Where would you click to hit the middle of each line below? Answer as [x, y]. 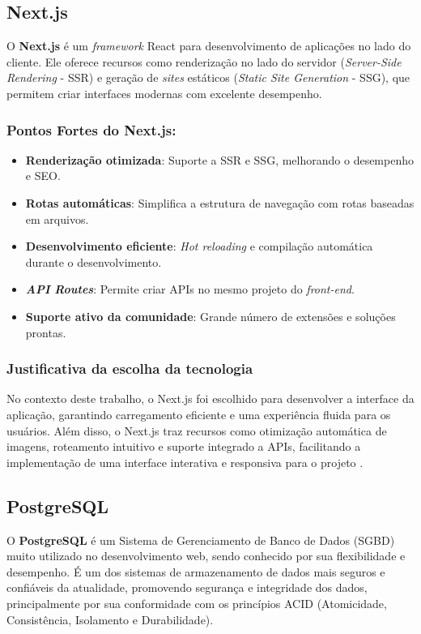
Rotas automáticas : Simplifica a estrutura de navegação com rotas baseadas [220, 202]
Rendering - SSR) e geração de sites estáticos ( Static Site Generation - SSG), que [208, 77]
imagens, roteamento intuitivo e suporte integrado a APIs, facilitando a [184, 446]
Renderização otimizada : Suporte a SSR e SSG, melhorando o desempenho [219, 159]
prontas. [46, 332]
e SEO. [43, 176]
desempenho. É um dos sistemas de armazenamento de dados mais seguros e [196, 571]
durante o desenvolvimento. [94, 261]
